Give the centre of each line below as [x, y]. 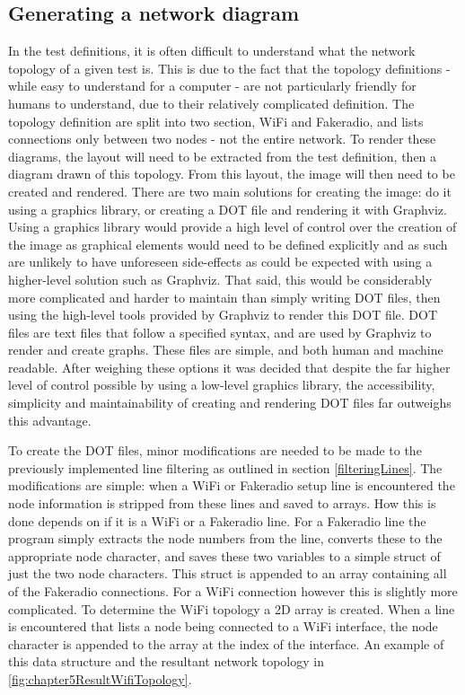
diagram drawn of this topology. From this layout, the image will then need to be [232, 174]
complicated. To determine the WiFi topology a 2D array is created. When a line [232, 608]
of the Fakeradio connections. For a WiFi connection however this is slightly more [233, 591]
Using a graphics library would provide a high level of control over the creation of [232, 227]
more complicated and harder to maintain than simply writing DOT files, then [224, 297]
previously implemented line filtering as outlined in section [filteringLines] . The [225, 467]
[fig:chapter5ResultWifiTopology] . [100, 678]
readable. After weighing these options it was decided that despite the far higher [229, 367]
